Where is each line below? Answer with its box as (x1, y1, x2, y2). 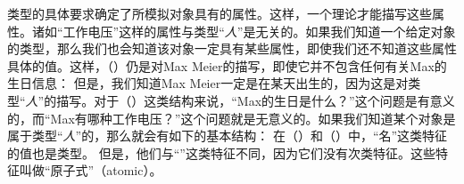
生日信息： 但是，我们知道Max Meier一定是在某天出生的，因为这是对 (7, 74, 409, 92)
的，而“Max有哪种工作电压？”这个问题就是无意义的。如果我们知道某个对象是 (7, 108, 456, 127)
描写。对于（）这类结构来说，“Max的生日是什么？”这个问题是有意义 (56, 91, 455, 109)
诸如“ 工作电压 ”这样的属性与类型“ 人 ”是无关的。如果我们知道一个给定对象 (31, 21, 456, 40)
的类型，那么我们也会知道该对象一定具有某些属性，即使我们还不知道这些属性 (7, 39, 457, 58)
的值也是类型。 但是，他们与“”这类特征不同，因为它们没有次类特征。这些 (7, 143, 435, 162)
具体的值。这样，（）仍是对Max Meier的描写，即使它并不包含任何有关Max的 (7, 56, 447, 75)
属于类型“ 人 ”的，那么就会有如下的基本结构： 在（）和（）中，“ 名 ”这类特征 (7, 126, 448, 145)
